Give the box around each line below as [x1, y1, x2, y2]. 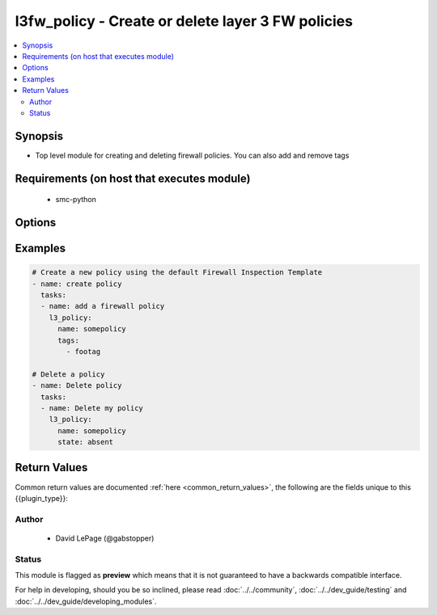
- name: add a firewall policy [40, 301, 165, 311]
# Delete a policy [32, 369, 105, 379]
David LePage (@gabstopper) [55, 533, 155, 543]
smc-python [55, 195, 96, 204]
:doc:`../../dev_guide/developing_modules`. [15, 596, 157, 606]
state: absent [57, 437, 113, 447]
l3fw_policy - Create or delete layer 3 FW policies [15, 12, 354, 30]
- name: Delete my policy [40, 403, 143, 412]
